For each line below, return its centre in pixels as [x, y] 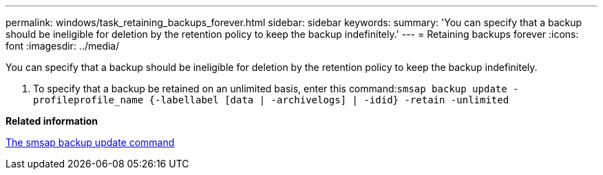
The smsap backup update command [90, 142]
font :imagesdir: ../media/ [63, 46]
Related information [52, 121]
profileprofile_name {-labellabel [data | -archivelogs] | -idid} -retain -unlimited [271, 100]
